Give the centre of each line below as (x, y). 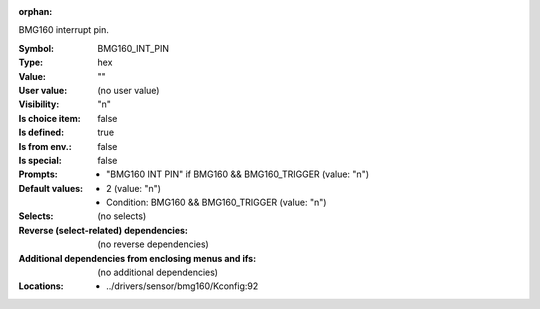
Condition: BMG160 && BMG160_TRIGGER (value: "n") (216, 202)
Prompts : (38, 174)
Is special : (40, 160)
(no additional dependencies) (158, 272)
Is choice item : (49, 118)
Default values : (51, 188)
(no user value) (128, 90)
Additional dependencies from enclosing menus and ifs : (137, 258)
